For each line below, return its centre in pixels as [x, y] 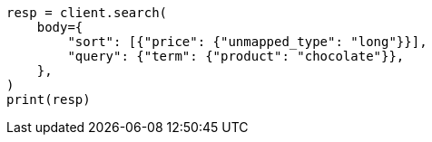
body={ [60, 27]
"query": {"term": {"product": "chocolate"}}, [236, 56]
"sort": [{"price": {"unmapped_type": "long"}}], [247, 42]
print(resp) [49, 99]
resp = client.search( [87, 13]
